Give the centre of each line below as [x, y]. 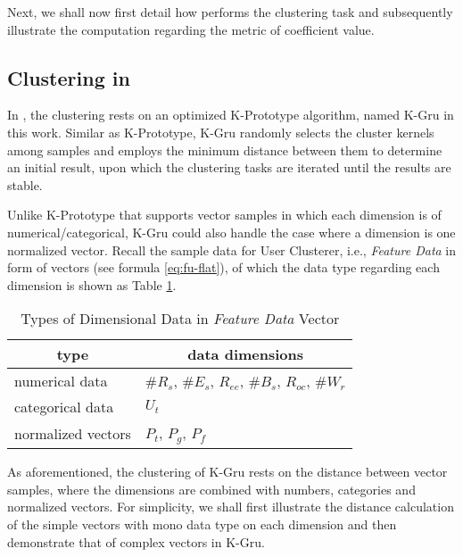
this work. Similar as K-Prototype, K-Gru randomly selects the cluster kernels [221, 132]
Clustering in [69, 77]
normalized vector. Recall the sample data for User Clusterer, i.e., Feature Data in [232, 249]
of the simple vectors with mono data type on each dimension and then [202, 524]
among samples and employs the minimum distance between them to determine [225, 150]
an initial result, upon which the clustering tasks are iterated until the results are [229, 167]
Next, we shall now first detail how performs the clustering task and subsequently [230, 12]
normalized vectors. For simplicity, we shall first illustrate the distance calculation [231, 507]
